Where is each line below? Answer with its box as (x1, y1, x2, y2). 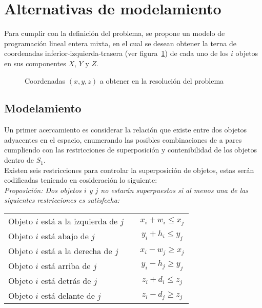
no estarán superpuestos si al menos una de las (100, 184, 249, 195)
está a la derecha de (41, 245, 112, 257)
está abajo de (41, 230, 89, 242)
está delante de (41, 290, 95, 302)
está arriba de (41, 260, 91, 272)
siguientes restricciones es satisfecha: (4, 195, 120, 205)
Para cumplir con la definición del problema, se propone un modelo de (4, 28, 225, 38)
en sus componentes (4, 57, 66, 68)
